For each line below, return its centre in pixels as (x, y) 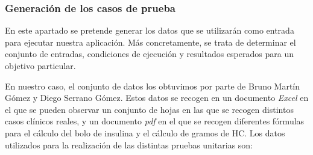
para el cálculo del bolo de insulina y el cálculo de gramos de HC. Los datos (145, 132)
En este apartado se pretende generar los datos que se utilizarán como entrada (150, 30)
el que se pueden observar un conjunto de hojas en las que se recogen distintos (149, 109)
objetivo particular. (40, 65)
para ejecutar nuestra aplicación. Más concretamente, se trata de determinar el (150, 42)
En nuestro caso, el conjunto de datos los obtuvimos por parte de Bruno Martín (153, 86)
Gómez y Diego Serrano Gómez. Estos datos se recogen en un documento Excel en (157, 98)
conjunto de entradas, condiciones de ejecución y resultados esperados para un (149, 54)
